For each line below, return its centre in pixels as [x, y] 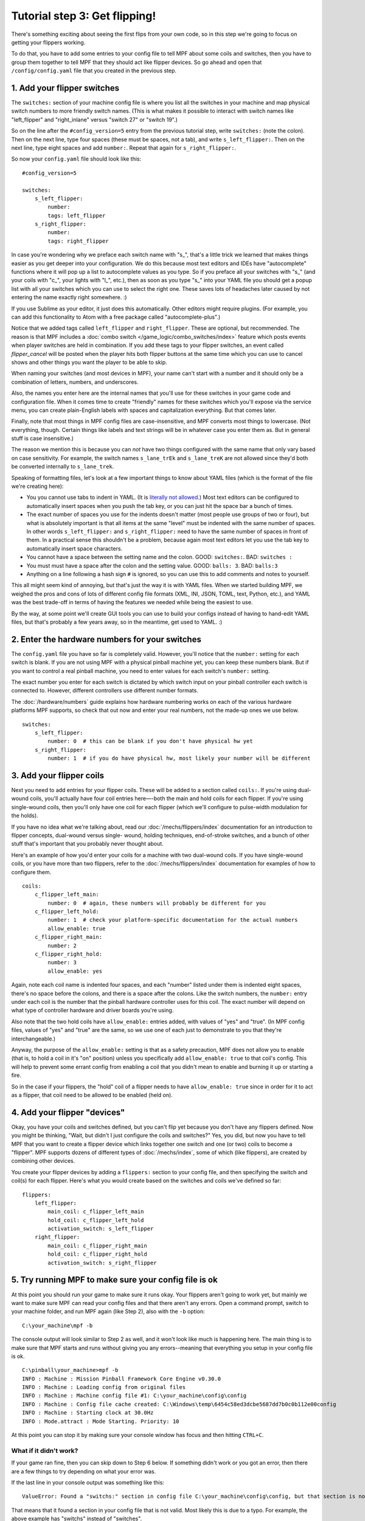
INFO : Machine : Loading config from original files [104, 1387]
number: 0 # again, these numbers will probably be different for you [157, 903]
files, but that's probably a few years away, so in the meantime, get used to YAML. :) [117, 622]
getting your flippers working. [48, 42]
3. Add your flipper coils [58, 775]
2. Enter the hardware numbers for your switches [106, 639]
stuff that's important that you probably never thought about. [87, 844]
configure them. [31, 872]
